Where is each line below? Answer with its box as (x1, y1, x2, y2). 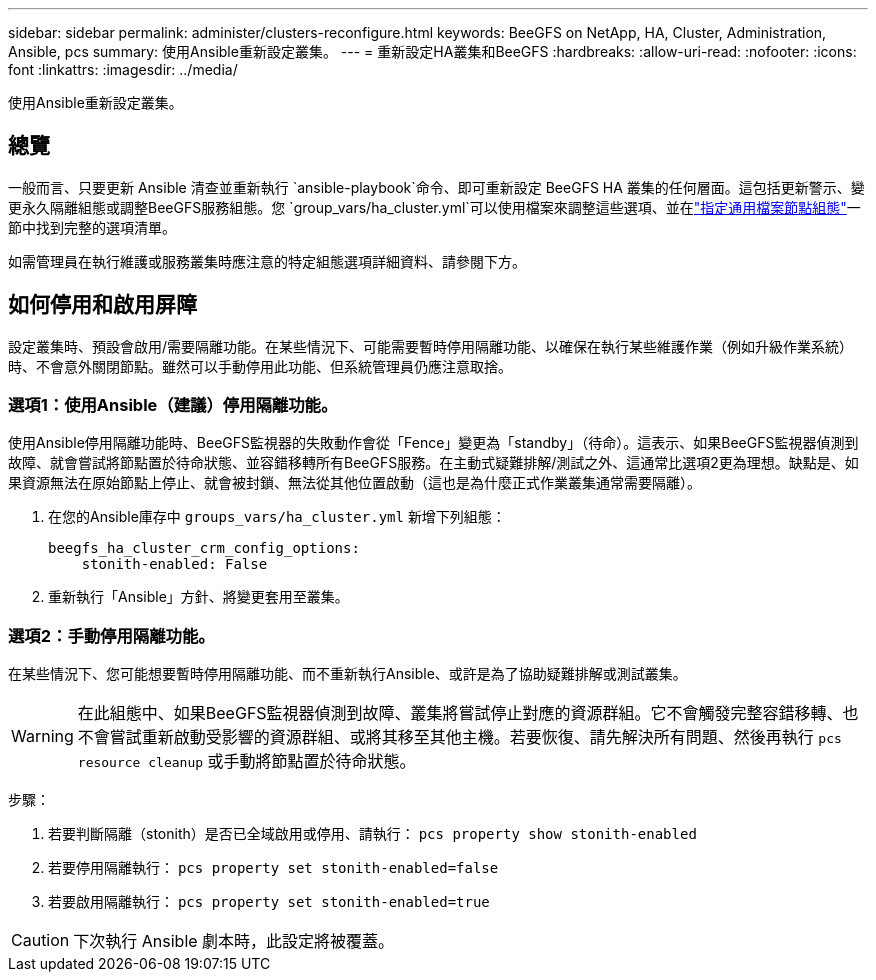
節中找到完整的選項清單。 (8, 218, 176, 236)
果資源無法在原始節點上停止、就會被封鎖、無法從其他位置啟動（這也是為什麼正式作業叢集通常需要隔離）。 (8, 474, 701, 492)
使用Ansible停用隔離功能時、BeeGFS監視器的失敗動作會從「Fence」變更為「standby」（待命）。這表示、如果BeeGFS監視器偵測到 (8, 434, 859, 452)
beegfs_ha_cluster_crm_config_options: (48, 540, 360, 557)
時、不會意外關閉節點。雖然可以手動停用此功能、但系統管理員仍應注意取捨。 (8, 357, 512, 375)
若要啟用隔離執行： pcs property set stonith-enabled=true (48, 893, 490, 911)
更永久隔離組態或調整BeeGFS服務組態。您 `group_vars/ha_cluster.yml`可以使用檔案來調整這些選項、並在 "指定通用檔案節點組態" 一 (8, 198, 861, 216)
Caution (11, 930, 70, 951)
